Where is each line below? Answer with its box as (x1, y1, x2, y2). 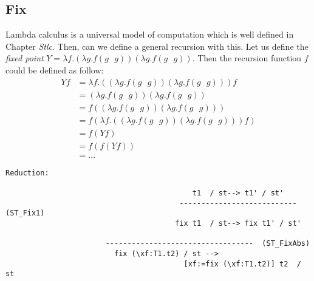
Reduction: (5, 168, 49, 177)
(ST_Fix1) (5, 209, 45, 218)
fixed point (5, 52, 44, 64)
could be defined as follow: (5, 63, 104, 76)
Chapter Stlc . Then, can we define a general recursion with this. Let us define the (5, 39, 309, 52)
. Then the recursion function (192, 52, 302, 64)
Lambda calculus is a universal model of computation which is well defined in (5, 28, 294, 41)
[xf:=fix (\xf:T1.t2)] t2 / (183, 259, 301, 268)
